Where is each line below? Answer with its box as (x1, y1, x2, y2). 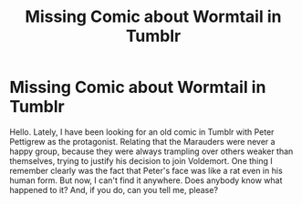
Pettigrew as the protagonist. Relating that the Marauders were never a (9, 136, 276, 147)
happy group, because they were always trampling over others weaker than (9, 146, 294, 157)
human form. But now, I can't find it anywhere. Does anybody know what (9, 175, 283, 186)
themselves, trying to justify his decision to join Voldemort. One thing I (9, 155, 274, 166)
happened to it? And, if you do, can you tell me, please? (9, 184, 219, 195)
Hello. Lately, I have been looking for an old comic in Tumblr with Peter (9, 126, 275, 138)
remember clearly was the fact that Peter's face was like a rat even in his (9, 165, 283, 176)
